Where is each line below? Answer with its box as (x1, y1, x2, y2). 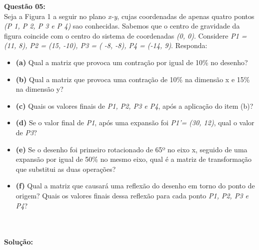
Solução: (4, 236, 33, 247)
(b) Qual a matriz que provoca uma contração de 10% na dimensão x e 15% (15, 74, 250, 84)
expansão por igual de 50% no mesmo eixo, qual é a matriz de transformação (15, 154, 252, 164)
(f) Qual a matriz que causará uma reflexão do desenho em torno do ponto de (15, 180, 255, 191)
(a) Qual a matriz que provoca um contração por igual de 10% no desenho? (15, 57, 248, 67)
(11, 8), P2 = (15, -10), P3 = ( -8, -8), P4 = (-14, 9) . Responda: (4, 40, 207, 51)
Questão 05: (4, 1, 45, 11)
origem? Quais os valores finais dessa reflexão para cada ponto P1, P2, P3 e (15, 190, 249, 200)
